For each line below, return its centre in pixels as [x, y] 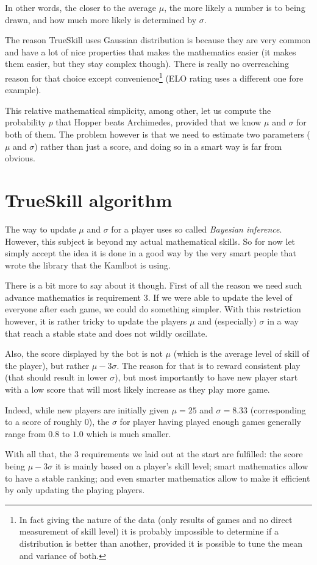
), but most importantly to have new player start [206, 377]
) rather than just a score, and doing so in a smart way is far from [158, 146]
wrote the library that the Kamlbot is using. [88, 265]
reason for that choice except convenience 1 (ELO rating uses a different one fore [154, 77]
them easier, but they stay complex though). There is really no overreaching [147, 64]
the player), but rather [47, 365]
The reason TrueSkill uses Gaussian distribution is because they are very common [158, 40]
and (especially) [227, 321]
